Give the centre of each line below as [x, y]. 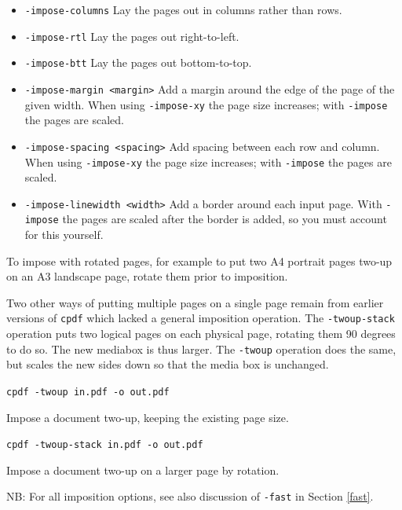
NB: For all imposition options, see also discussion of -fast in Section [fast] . [190, 496]
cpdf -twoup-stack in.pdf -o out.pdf [105, 445]
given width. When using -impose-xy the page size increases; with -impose [206, 104]
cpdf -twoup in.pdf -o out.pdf [88, 392]
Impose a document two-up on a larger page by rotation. [143, 470]
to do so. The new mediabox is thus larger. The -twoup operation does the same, [201, 349]
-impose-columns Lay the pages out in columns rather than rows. [183, 9]
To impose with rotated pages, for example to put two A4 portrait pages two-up [199, 261]
